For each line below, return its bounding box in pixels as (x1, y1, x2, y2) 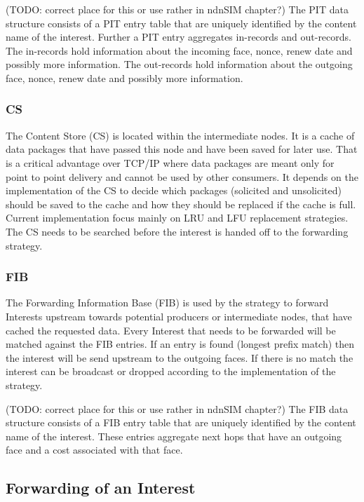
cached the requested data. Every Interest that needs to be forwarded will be (6, 323, 336, 337)
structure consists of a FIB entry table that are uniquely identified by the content (6, 415, 356, 430)
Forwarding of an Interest (6, 477, 196, 498)
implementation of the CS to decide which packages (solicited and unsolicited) (6, 183, 342, 198)
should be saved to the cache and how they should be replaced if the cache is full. (6, 196, 356, 211)
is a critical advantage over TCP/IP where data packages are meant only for (6, 155, 335, 170)
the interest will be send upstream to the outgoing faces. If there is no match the (6, 350, 353, 365)
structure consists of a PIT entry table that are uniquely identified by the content (6, 15, 357, 30)
